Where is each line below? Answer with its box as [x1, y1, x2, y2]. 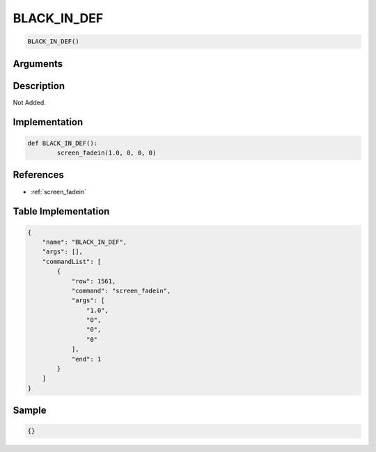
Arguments [13, 58, 63, 70]
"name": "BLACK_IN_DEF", [42, 237, 127, 246]
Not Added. [13, 98, 47, 107]
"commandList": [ [42, 258, 102, 265]
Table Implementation [13, 205, 110, 217]
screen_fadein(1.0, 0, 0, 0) [56, 149, 157, 157]
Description [13, 80, 65, 92]
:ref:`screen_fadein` [30, 187, 87, 196]
